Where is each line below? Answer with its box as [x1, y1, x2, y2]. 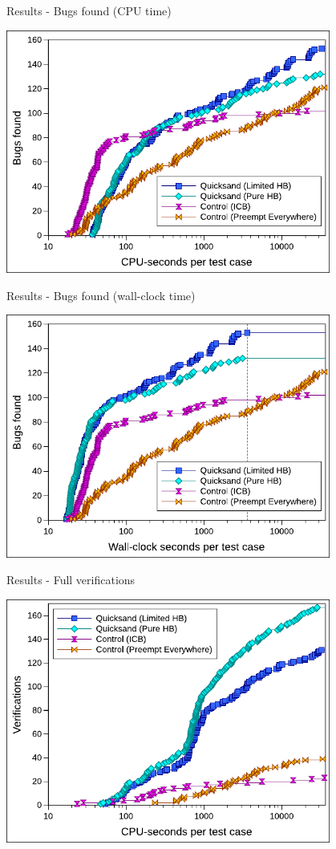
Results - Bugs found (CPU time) [6, 2, 172, 18]
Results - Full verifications [6, 571, 136, 588]
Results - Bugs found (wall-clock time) [6, 286, 196, 303]
